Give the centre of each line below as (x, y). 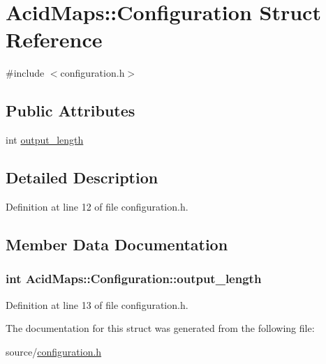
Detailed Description (82, 177)
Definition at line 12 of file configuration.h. (97, 206)
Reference (54, 39)
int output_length (45, 140)
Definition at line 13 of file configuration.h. (97, 304)
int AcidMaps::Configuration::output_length (134, 279)
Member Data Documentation (117, 244)
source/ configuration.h (54, 351)
